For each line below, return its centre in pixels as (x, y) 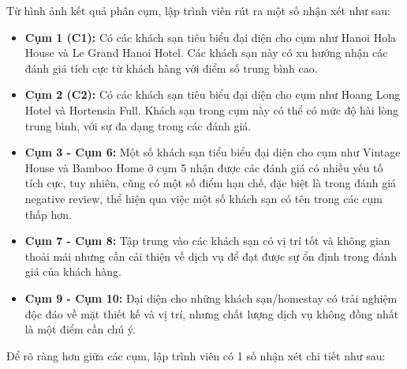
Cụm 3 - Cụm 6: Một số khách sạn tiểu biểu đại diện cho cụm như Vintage (213, 152)
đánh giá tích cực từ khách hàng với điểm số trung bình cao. (171, 68)
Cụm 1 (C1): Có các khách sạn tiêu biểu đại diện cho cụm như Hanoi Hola (211, 37)
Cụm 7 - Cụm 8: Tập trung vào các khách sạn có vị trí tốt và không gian (207, 241)
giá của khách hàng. (73, 271)
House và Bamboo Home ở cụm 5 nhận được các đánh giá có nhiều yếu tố (204, 167)
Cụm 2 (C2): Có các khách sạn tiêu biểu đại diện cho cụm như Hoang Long (213, 94)
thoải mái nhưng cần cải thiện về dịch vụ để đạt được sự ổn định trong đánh (211, 256)
